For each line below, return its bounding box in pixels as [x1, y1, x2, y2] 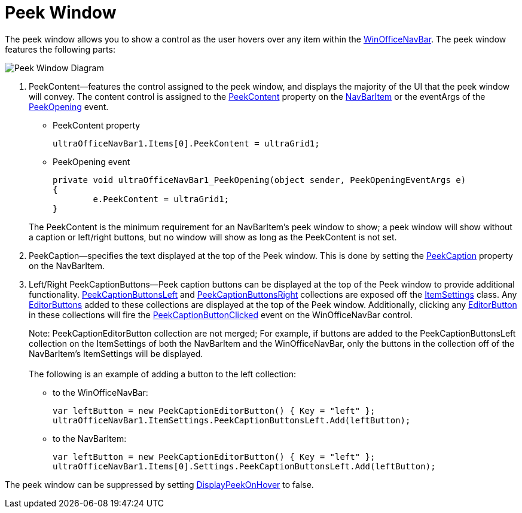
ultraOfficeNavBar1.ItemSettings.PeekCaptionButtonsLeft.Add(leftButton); [53, 415, 411, 425]
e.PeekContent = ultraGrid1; [93, 194, 230, 204]
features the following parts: [5, 44, 115, 54]
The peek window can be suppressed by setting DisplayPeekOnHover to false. [5, 479, 314, 490]
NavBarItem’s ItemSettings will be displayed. [29, 348, 203, 359]
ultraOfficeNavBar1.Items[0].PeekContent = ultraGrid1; [53, 138, 320, 148]
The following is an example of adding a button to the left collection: [29, 368, 297, 379]
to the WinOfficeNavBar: [53, 387, 148, 398]
